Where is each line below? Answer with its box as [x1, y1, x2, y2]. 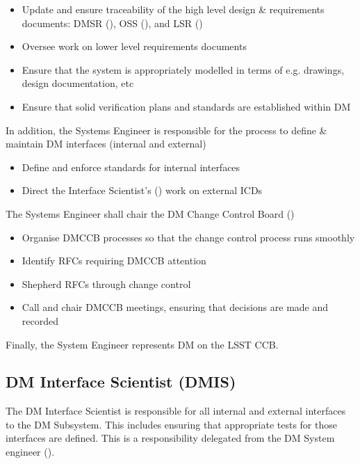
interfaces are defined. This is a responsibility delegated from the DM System [6, 431, 335, 445]
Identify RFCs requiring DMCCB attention [22, 253, 206, 268]
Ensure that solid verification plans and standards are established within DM [22, 99, 351, 113]
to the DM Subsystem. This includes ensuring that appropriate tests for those [6, 417, 337, 431]
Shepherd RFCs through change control [22, 276, 191, 291]
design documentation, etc [22, 76, 134, 90]
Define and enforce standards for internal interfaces [22, 159, 240, 174]
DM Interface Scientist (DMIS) [6, 371, 236, 392]
